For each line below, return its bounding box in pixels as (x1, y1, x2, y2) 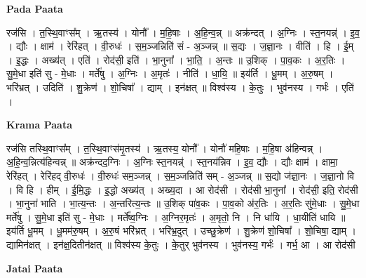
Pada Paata (6, 1, 63, 15)
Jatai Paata (6, 260, 63, 275)
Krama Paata (6, 117, 72, 132)
